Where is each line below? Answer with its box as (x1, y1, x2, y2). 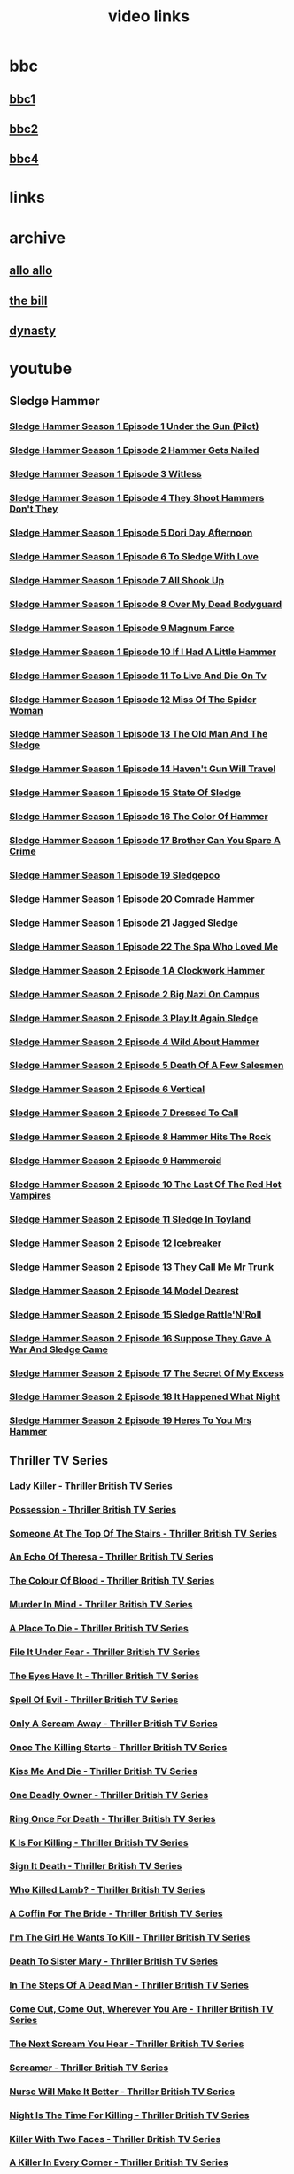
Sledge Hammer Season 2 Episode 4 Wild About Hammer (9, 1036, 259, 1048)
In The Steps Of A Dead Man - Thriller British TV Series (9, 1979, 250, 1991)
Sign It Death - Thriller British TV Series (9, 1860, 182, 1873)
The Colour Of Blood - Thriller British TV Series (9, 1575, 215, 1587)
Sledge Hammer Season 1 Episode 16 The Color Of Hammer (9, 810, 268, 823)
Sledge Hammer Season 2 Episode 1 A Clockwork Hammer (9, 964, 266, 976)
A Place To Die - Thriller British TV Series (9, 1623, 189, 1635)
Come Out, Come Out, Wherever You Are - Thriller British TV (9, 2002, 275, 2014)
